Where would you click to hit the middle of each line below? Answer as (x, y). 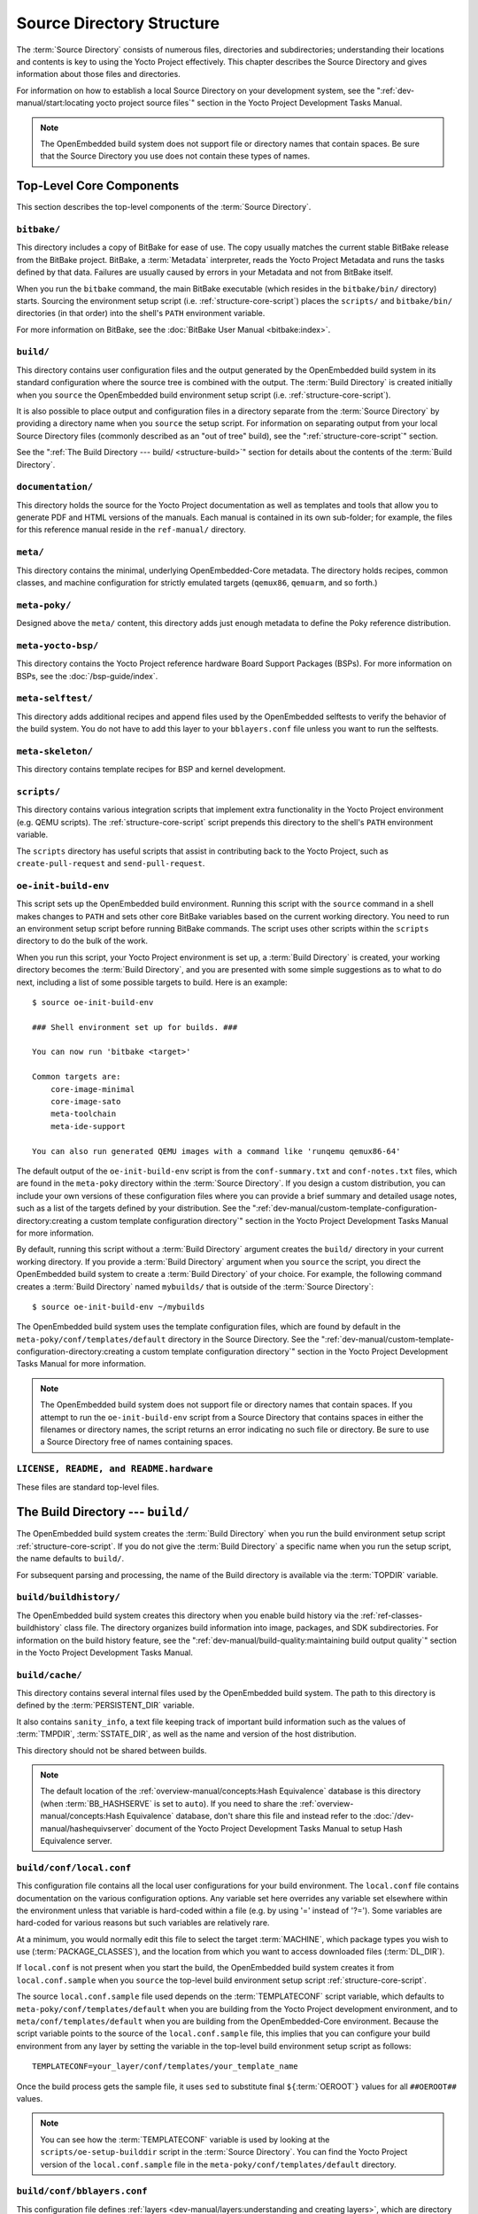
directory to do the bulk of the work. (82, 941)
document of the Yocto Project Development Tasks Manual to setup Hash (269, 1828)
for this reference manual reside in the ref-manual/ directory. (131, 530)
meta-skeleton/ (54, 751)
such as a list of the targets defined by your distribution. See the (134, 1208)
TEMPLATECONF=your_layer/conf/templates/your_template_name (165, 2067)
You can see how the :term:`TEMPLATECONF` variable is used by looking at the (185, 2140)
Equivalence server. (76, 1841)
